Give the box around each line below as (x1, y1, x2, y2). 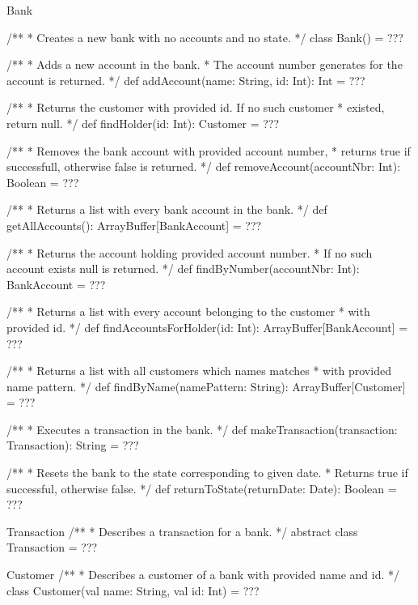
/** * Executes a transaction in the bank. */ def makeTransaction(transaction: (6, 420, 398, 437)
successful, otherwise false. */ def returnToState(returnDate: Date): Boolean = (6, 479, 397, 496)
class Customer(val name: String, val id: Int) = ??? (6, 582, 260, 599)
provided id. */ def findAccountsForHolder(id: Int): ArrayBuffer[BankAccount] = (6, 318, 408, 335)
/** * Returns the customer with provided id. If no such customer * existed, (6, 99, 385, 116)
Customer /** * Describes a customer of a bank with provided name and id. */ (6, 566, 399, 583)
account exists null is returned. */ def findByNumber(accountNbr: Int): (6, 260, 360, 277)
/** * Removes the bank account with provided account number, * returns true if (6, 142, 411, 159)
